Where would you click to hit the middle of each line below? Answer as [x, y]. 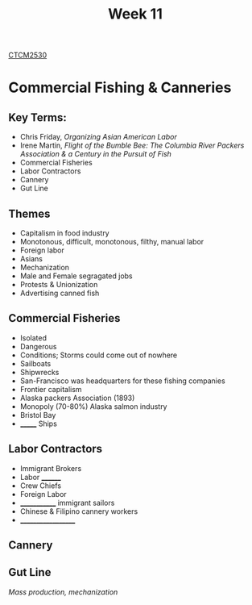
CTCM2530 [28, 55]
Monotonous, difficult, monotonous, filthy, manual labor [112, 242]
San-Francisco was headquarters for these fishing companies [122, 381]
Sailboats [35, 363]
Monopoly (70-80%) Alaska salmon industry [93, 406]
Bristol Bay [38, 415]
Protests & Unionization [59, 284]
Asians [31, 259]
